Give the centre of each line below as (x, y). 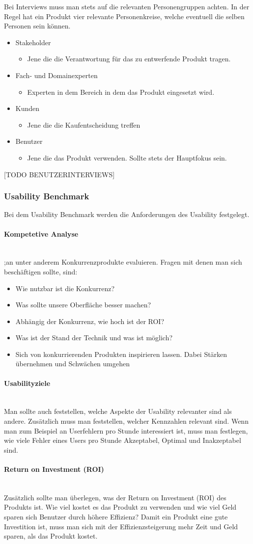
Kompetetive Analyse (41, 233)
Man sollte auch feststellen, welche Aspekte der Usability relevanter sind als (118, 411)
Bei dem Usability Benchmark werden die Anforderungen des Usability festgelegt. (127, 214)
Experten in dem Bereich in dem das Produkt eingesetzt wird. (121, 92)
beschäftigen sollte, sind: (41, 271)
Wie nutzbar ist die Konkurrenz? (65, 288)
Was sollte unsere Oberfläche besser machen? (83, 305)
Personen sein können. (37, 26)
